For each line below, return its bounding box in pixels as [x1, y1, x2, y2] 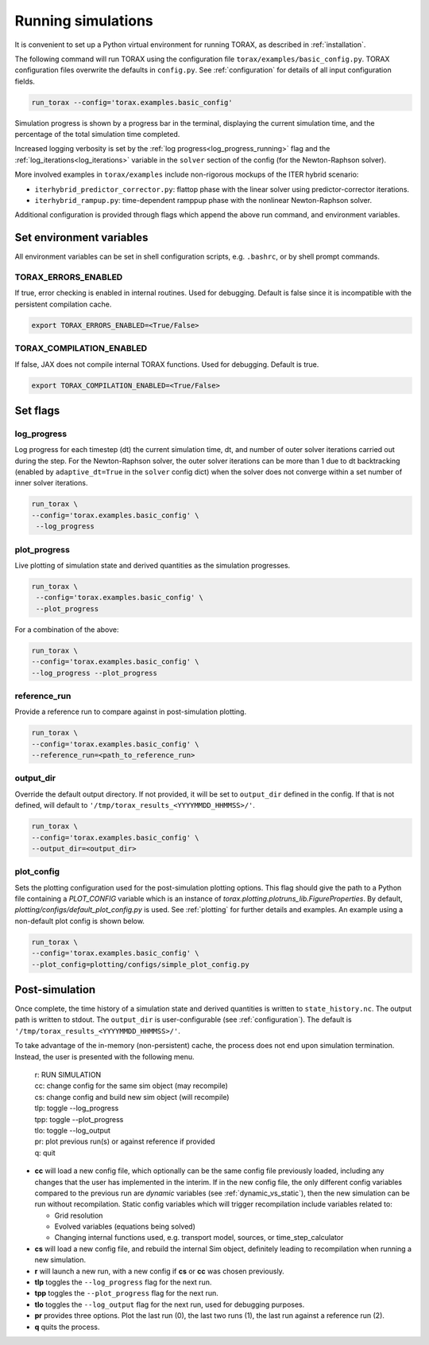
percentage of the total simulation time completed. [14, 130, 180, 139]
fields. [14, 76, 36, 86]
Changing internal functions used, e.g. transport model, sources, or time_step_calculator [54, 1233, 344, 1242]
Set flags [14, 403, 60, 417]
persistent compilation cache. [14, 299, 112, 309]
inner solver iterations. [14, 478, 88, 488]
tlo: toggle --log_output [34, 1125, 111, 1135]
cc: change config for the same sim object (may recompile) [34, 1081, 228, 1090]
